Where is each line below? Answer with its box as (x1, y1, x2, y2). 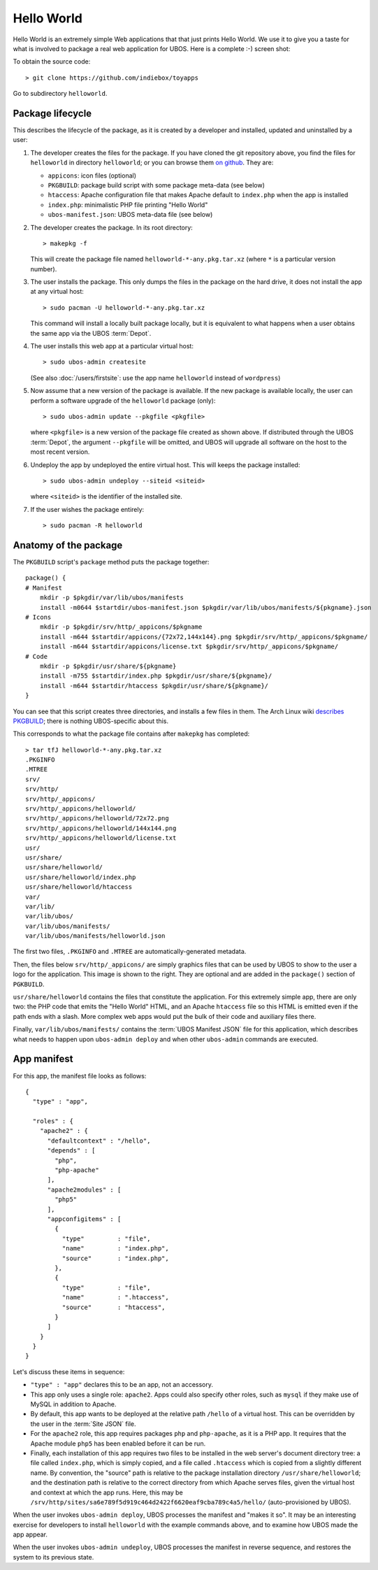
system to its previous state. (13, 1553, 94, 1561)
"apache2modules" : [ (47, 1185, 122, 1194)
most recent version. (30, 448, 90, 456)
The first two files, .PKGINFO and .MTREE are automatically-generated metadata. (13, 948, 247, 956)
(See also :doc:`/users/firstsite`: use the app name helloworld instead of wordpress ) (30, 373, 281, 382)
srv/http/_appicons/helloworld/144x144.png (25, 824, 177, 832)
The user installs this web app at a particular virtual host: (30, 342, 194, 350)
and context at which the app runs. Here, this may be (30, 1488, 183, 1497)
